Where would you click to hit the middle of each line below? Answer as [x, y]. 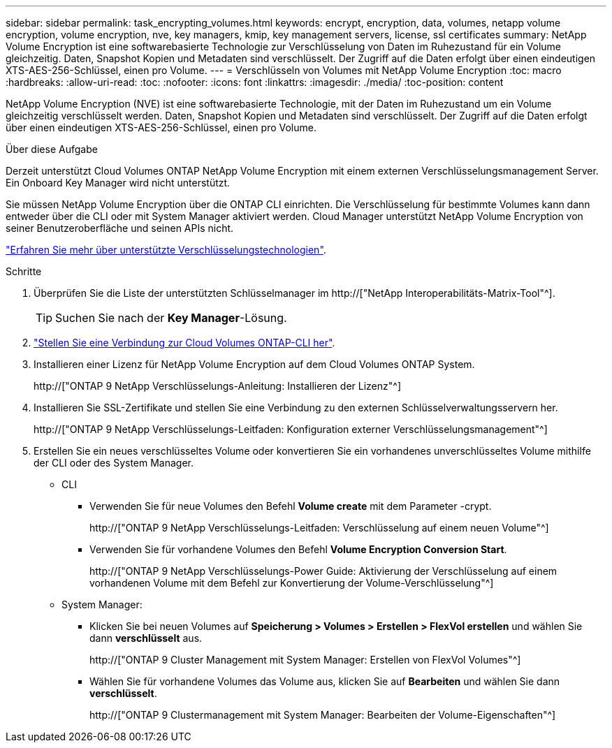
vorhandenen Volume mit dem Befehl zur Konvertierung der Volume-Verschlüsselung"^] [292, 583]
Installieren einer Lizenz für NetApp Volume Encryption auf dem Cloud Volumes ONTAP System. [254, 364]
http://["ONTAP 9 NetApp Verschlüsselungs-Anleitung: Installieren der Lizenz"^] [217, 386]
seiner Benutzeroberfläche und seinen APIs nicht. [120, 228]
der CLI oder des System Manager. [114, 463]
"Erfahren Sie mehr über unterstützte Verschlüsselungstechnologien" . [166, 250]
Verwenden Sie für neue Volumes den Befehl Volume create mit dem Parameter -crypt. [291, 506]
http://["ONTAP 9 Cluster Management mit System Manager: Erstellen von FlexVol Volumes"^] [305, 660]
